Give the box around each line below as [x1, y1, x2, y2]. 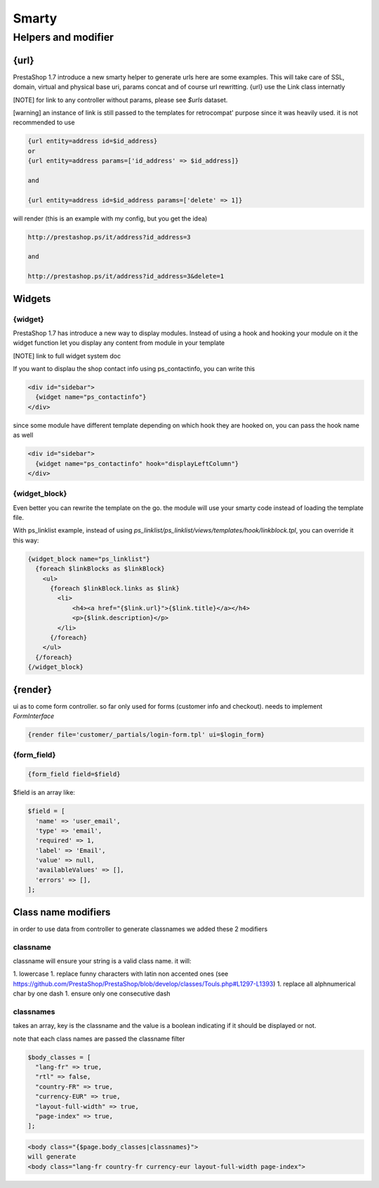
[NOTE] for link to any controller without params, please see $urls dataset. [13, 96, 228, 104]
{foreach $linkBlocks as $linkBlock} [35, 565, 165, 573]
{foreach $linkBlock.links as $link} [50, 585, 180, 593]
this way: [13, 536, 39, 544]
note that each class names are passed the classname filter [13, 1034, 185, 1043]
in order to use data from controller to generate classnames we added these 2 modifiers [13, 925, 268, 933]
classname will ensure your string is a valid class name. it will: [13, 956, 192, 965]
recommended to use [13, 118, 75, 126]
